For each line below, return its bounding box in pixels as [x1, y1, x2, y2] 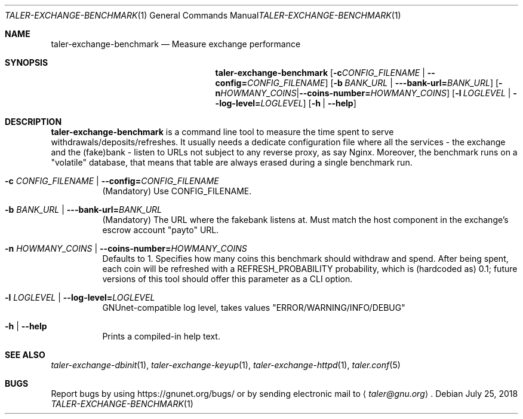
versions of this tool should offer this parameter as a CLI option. [102, 274, 353, 284]
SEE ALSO [5, 350, 45, 360]
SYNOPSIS [5, 57, 48, 68]
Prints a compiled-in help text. [102, 331, 220, 341]
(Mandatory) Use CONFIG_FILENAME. [102, 186, 252, 196]
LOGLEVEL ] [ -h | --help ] [260, 98, 356, 108]
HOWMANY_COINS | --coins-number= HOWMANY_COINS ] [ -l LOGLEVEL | [220, 88, 511, 98]
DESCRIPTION [5, 117, 62, 127]
